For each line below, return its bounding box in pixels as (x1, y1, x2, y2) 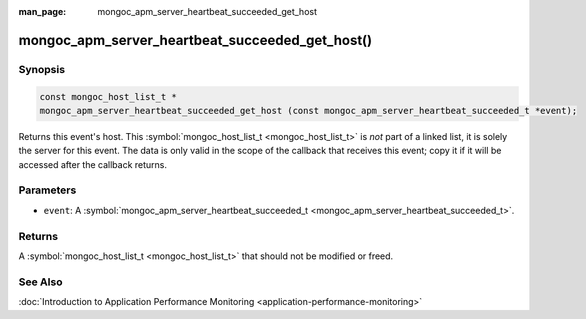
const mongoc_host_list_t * (39, 91, 177, 102)
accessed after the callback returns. (18, 158, 168, 170)
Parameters (18, 183, 77, 197)
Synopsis (18, 62, 65, 76)
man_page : (18, 6, 67, 17)
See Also (18, 275, 63, 289)
